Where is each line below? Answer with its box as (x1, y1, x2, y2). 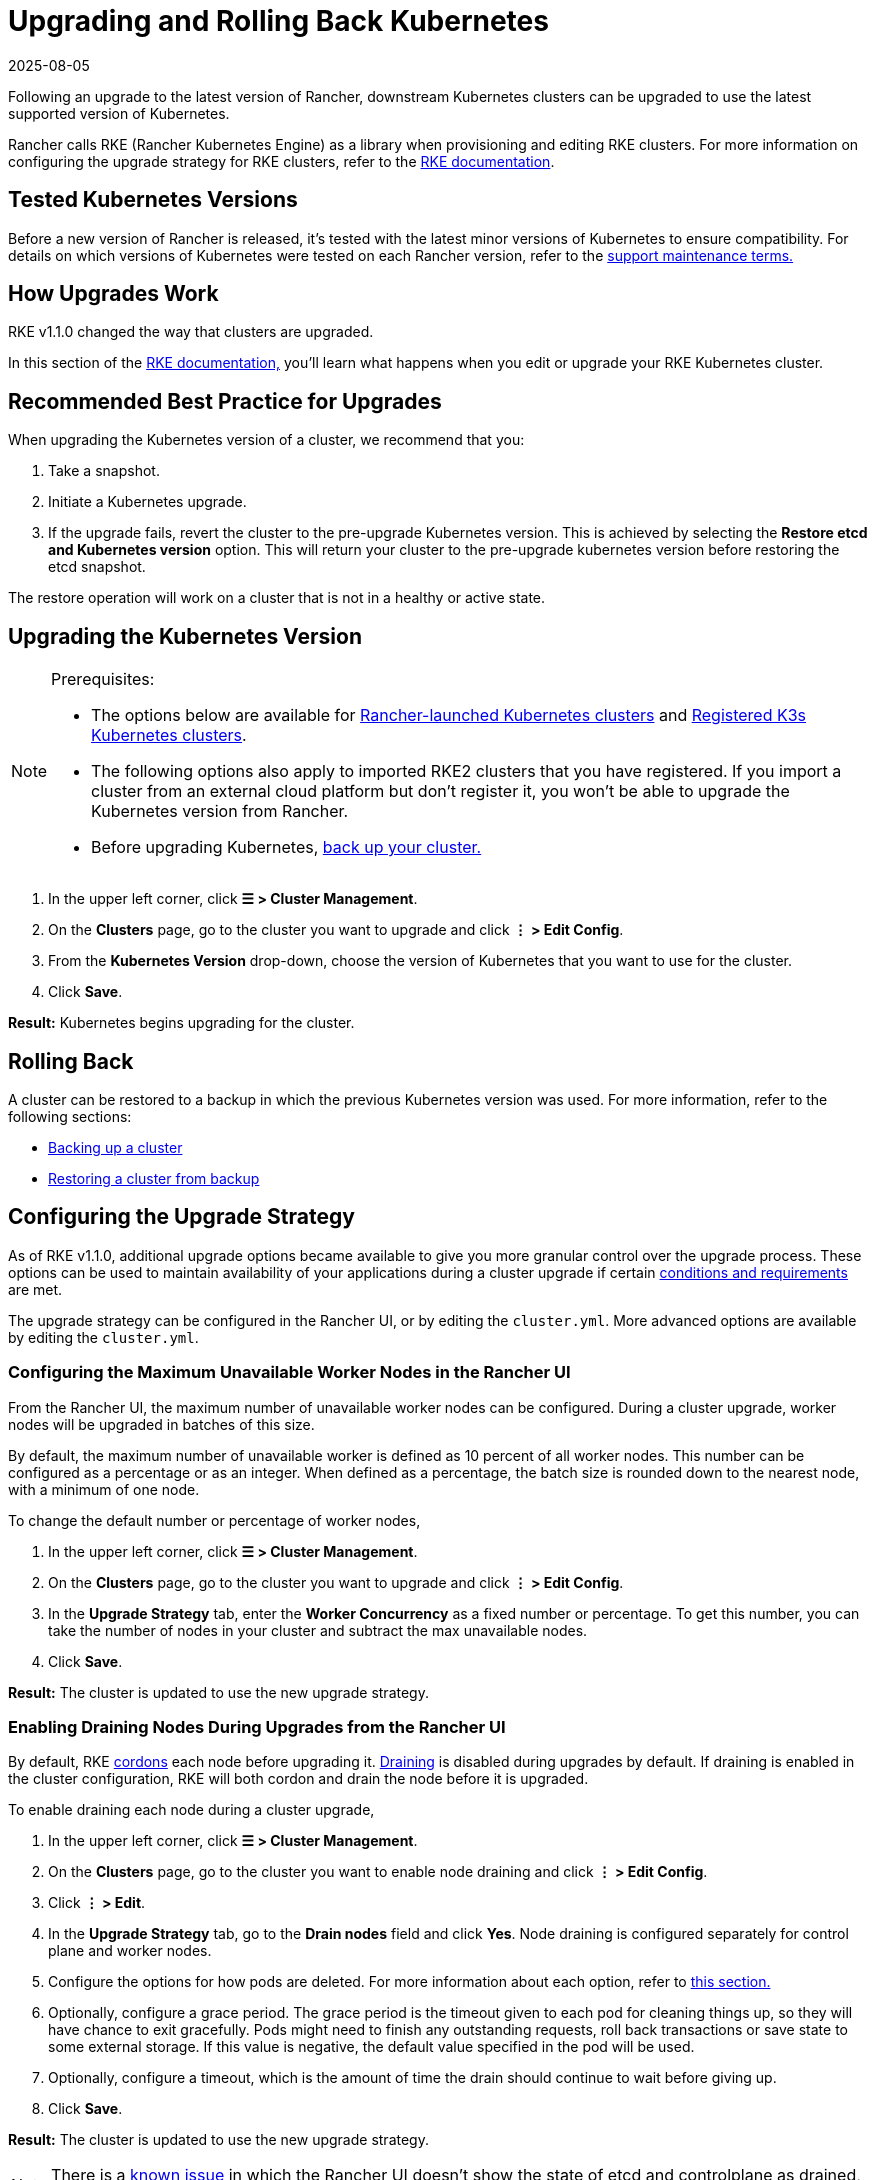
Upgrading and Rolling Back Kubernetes (8, 4, 549, 38)
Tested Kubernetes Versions (8, 187, 298, 213)
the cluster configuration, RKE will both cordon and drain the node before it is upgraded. (8, 1770, 589, 1788)
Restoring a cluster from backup (48, 1169, 260, 1187)
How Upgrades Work (8, 281, 219, 307)
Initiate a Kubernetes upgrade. (48, 493, 247, 511)
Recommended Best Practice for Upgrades (8, 388, 442, 414)
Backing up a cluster (48, 1138, 183, 1156)
